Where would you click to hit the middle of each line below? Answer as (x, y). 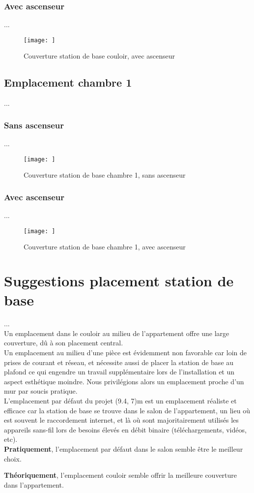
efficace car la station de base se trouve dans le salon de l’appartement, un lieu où (127, 410)
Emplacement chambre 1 (68, 82)
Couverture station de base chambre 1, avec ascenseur (105, 247)
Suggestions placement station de (119, 281)
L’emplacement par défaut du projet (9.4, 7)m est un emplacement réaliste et (120, 401)
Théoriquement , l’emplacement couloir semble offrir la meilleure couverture (121, 475)
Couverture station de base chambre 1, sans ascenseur (105, 175)
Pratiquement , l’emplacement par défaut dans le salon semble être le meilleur (124, 449)
